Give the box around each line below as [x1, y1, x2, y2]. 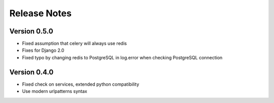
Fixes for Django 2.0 [22, 47, 64, 53]
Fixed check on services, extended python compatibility [22, 81, 140, 87]
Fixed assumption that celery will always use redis [22, 41, 127, 47]
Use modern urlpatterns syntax [22, 88, 87, 94]
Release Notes [9, 8, 72, 19]
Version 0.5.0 [9, 27, 53, 36]
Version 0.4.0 [9, 67, 54, 76]
